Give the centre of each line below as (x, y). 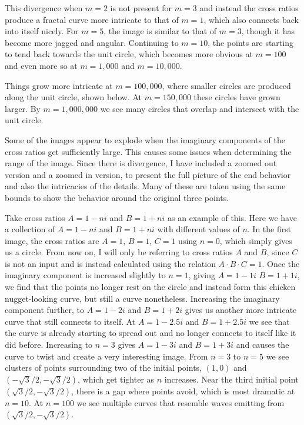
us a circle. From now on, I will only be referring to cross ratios (119, 252)
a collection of (30, 229)
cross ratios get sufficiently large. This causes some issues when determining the (148, 151)
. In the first (269, 229)
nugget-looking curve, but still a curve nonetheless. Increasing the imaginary (142, 298)
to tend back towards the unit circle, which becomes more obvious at (129, 54)
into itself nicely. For (42, 31)
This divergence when (44, 8)
